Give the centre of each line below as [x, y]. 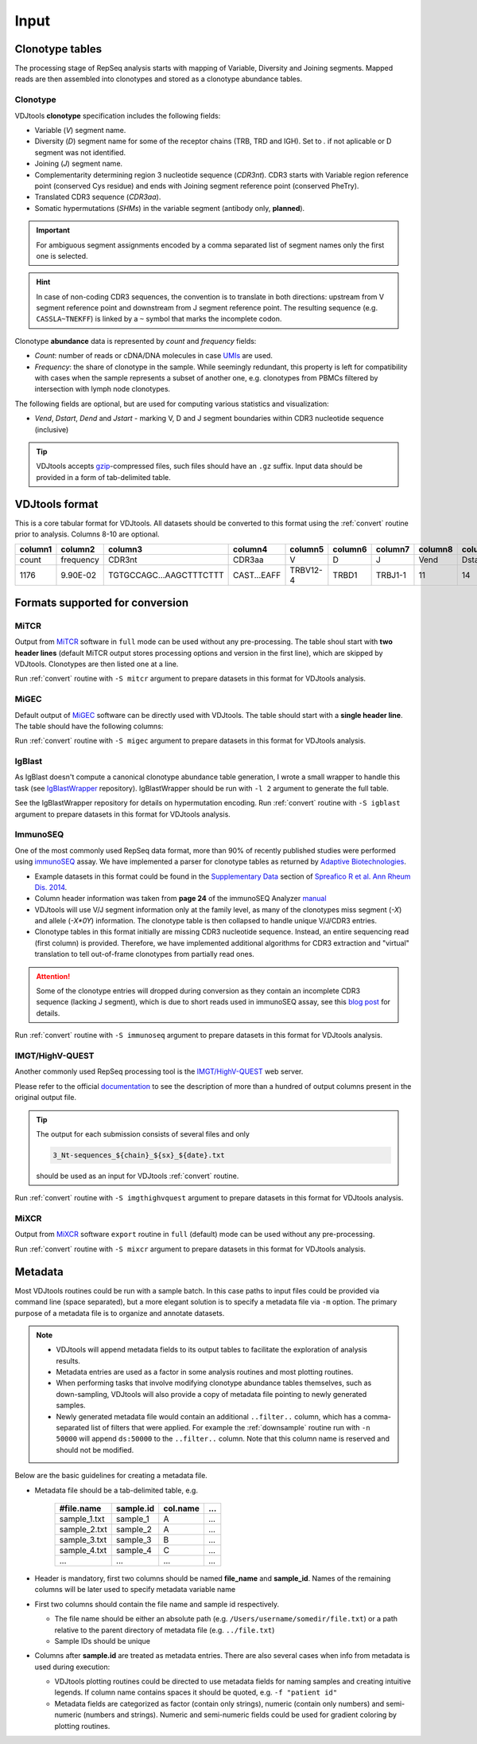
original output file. [46, 1098]
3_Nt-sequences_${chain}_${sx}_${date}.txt [139, 1155]
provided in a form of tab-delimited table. [103, 477]
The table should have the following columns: [89, 726]
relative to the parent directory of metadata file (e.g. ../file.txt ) [165, 1630]
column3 [125, 549]
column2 [78, 549]
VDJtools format [56, 504]
